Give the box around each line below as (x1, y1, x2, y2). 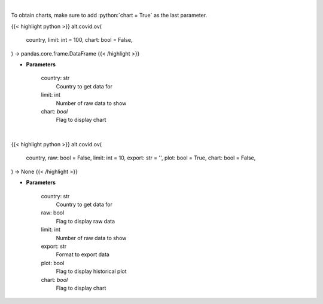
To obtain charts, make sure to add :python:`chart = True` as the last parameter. (11, 12, 208, 19)
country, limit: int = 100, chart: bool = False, (26, 36, 133, 44)
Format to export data (56, 251, 110, 258)
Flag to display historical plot (56, 268, 127, 275)
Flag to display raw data (56, 217, 115, 225)
